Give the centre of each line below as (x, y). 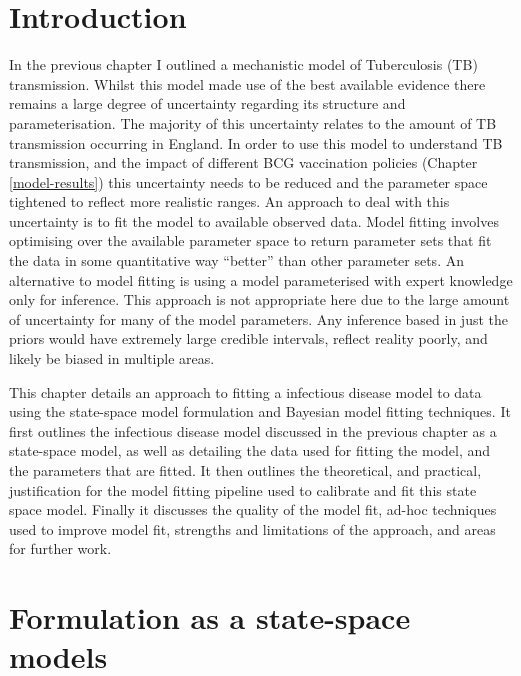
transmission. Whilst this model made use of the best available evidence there (247, 83)
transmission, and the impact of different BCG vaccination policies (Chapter (243, 162)
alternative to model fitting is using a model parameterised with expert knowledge (261, 279)
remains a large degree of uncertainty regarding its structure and (207, 103)
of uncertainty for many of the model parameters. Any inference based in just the (258, 318)
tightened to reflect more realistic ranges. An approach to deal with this (229, 201)
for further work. (60, 548)
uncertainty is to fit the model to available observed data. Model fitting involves (254, 220)
